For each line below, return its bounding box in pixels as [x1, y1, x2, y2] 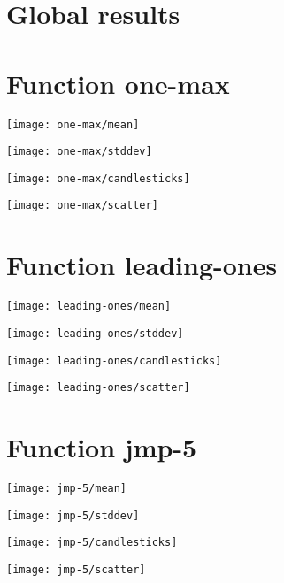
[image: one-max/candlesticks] [6, 172, 190, 185]
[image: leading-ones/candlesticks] [6, 354, 222, 367]
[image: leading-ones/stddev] [6, 326, 184, 340]
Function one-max [6, 65, 230, 101]
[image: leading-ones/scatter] [6, 381, 190, 395]
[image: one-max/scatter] [6, 199, 158, 212]
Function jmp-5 [6, 429, 197, 465]
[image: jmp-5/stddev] [6, 509, 140, 522]
